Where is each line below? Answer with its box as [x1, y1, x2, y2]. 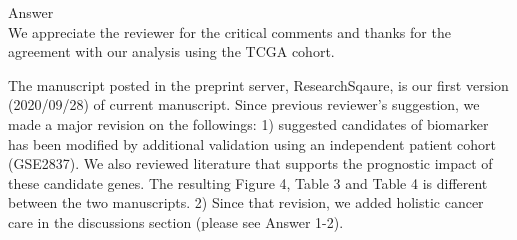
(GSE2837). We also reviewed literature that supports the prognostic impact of [8, 153, 493, 174]
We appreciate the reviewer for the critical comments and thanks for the [8, 21, 451, 42]
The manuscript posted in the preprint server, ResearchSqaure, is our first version [8, 74, 509, 95]
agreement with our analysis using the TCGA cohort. [8, 41, 335, 62]
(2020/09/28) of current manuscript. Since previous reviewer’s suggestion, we [8, 94, 480, 115]
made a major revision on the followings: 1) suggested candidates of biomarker [8, 113, 489, 134]
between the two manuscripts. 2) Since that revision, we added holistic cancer [8, 192, 484, 213]
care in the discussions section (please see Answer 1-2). [8, 211, 344, 232]
